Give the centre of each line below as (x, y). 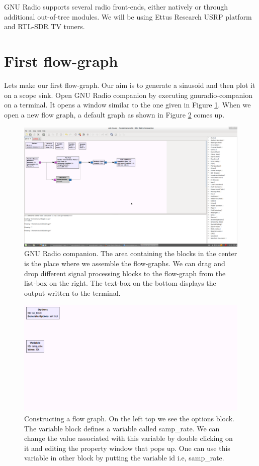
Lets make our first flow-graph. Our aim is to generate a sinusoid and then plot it (130, 85)
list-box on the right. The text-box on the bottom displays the (120, 283)
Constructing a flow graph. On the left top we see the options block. (129, 418)
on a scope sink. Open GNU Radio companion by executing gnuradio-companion (128, 95)
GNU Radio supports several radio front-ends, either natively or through (116, 7)
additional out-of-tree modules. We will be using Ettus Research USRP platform (128, 16)
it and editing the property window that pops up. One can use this (127, 448)
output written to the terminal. (72, 293)
